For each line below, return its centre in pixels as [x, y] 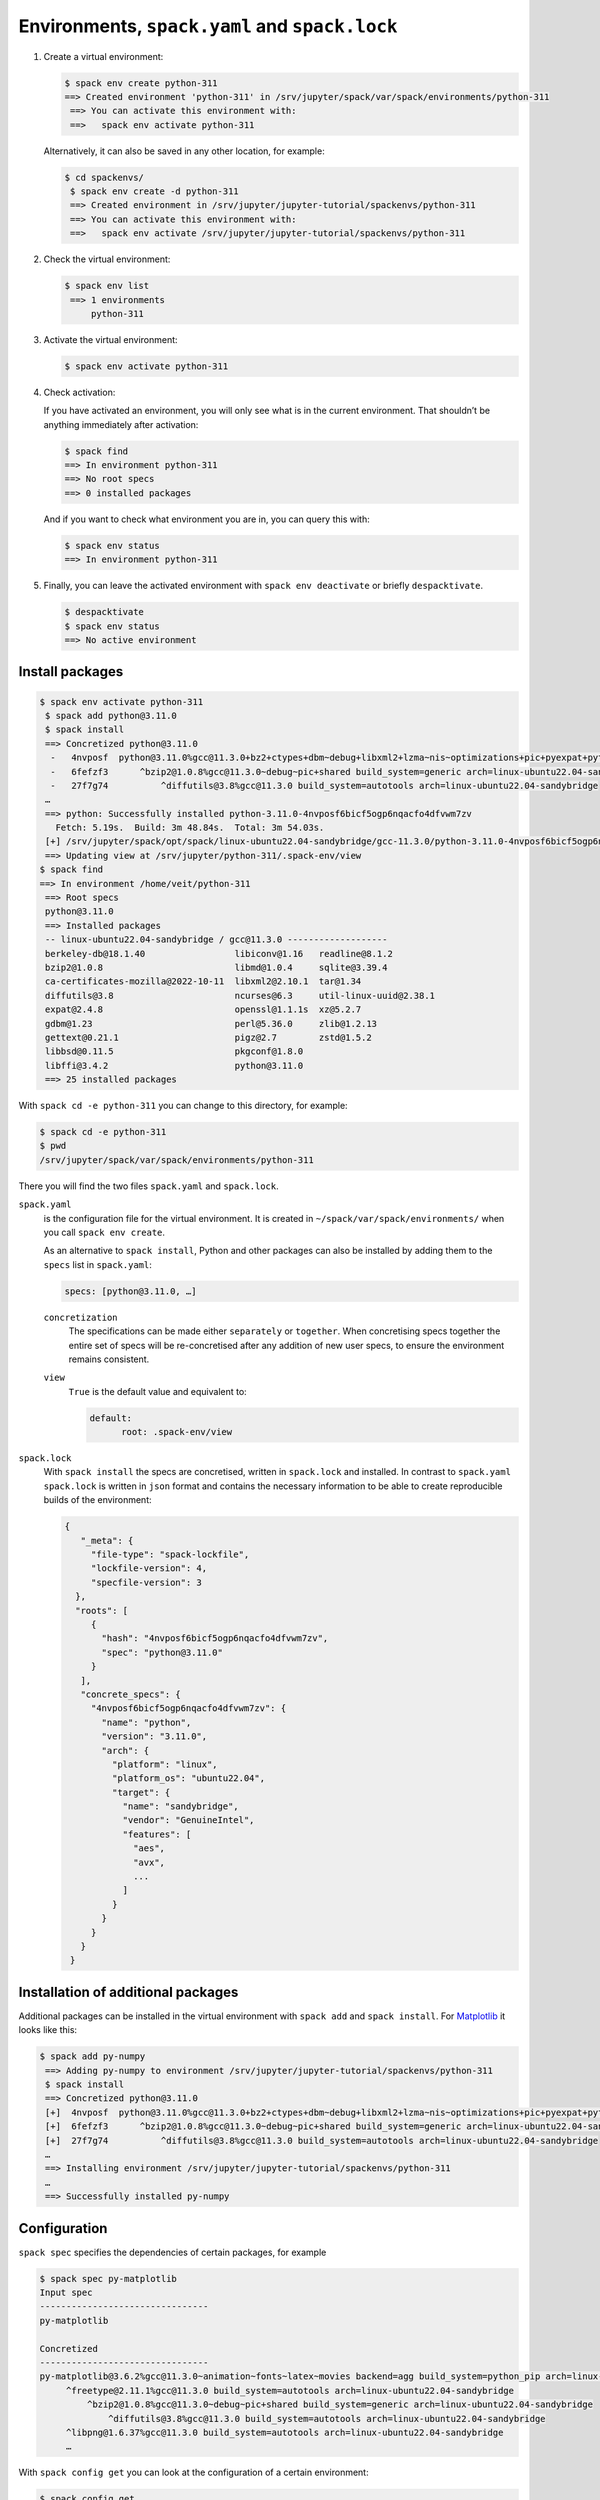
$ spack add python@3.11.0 [111, 715]
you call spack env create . [104, 1232]
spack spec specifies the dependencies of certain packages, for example [172, 2252]
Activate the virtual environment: [111, 339]
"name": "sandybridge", [180, 1806]
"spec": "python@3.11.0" [162, 1652]
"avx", [149, 1862]
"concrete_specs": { [131, 1694]
